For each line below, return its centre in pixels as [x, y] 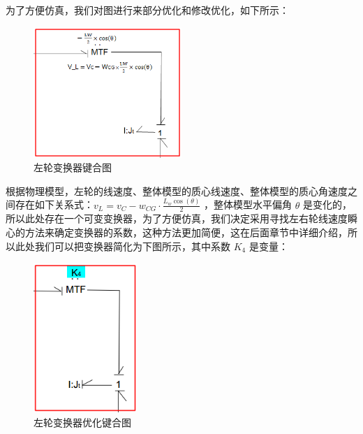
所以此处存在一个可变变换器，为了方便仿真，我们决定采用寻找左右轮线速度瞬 [181, 218]
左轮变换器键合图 [73, 167]
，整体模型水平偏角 [247, 204]
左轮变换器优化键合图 [82, 422]
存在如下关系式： [54, 204]
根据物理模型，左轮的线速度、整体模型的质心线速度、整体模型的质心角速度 [177, 190]
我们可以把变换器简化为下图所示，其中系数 [132, 246]
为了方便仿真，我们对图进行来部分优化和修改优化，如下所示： [147, 10]
